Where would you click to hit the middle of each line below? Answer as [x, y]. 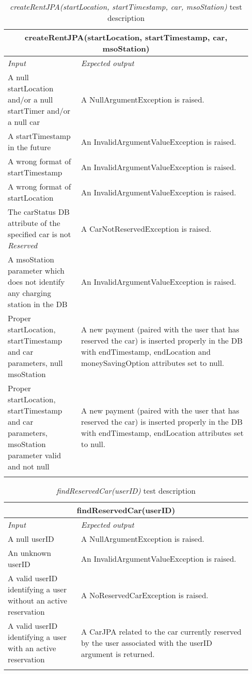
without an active [38, 600]
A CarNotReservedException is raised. [146, 228]
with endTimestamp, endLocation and [146, 352]
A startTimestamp [39, 136]
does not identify [36, 282]
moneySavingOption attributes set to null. [153, 363]
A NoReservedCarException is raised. [145, 595]
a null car [24, 122]
